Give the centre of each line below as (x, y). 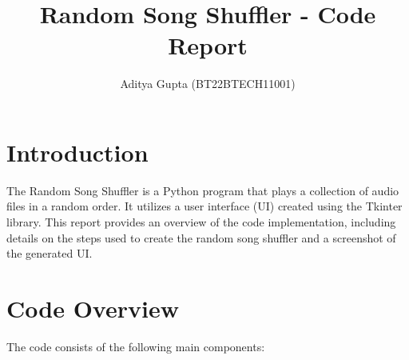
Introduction (77, 152)
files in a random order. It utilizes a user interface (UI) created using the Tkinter (204, 206)
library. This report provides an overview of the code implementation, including (201, 222)
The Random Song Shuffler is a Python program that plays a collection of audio (203, 190)
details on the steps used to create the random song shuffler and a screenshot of (201, 237)
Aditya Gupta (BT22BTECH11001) (208, 84)
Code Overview (93, 308)
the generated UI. (50, 253)
